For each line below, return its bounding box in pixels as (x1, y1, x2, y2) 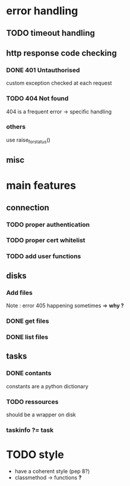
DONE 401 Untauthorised (6, 66, 80, 74)
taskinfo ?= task (6, 426, 54, 434)
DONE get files (6, 317, 49, 325)
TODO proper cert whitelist (6, 236, 85, 245)
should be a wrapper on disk (6, 411, 76, 418)
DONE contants (6, 369, 52, 378)
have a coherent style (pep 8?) (14, 468, 90, 475)
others (6, 123, 26, 131)
